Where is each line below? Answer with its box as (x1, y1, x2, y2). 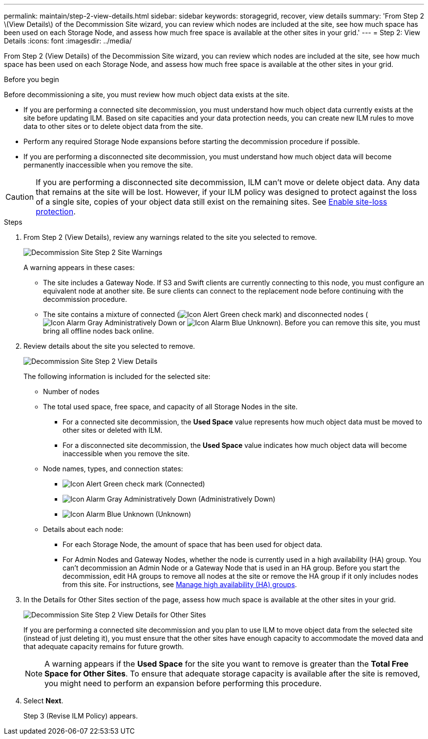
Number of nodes (43, 387, 100, 396)
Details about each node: (43, 525, 124, 533)
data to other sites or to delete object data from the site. (23, 122, 203, 130)
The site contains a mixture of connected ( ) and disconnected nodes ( (43, 310, 368, 318)
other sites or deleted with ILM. (63, 426, 163, 434)
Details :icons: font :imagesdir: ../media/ (4, 37, 132, 45)
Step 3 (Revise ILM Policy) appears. (23, 712, 138, 720)
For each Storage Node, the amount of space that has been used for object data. (63, 540, 322, 549)
